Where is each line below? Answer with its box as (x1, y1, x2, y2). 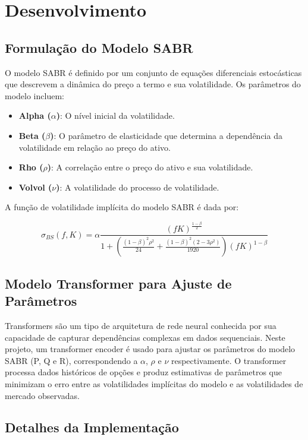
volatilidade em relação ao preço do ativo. (18, 141, 171, 153)
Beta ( (18, 129, 46, 141)
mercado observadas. (5, 389, 80, 401)
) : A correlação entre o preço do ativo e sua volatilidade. (47, 161, 253, 173)
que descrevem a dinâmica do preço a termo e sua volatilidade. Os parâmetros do (5, 78, 301, 90)
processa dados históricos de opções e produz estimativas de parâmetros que (5, 366, 282, 378)
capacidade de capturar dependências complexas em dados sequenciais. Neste (5, 331, 285, 343)
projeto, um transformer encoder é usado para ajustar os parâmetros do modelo (5, 343, 296, 355)
